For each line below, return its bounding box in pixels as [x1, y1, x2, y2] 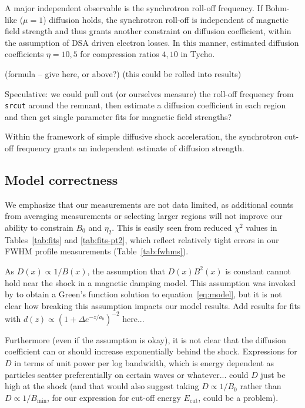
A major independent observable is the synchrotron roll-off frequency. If [5, 2, 263, 14]
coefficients [5, 48, 44, 60]
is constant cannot [225, 264, 291, 277]
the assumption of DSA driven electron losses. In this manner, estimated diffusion [5, 36, 299, 48]
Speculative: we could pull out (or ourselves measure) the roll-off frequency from [5, 87, 294, 99]
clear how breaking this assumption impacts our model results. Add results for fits [5, 299, 301, 311]
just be [260, 368, 286, 380]
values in [246, 221, 277, 233]
